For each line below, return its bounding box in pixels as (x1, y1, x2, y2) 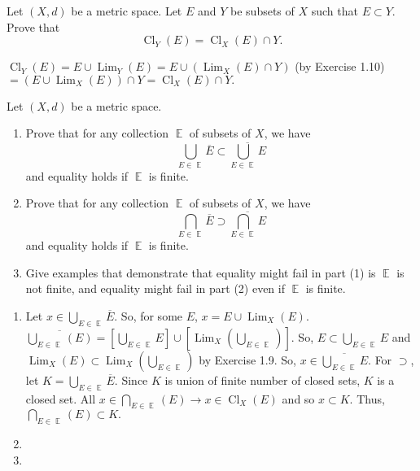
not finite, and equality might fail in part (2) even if (25, 280, 285, 297)
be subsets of (230, 2, 295, 19)
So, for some (120, 307, 183, 325)
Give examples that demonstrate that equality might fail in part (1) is (25, 264, 376, 281)
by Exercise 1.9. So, (199, 351, 296, 368)
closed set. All (25, 390, 96, 407)
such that (311, 2, 358, 19)
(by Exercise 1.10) (295, 58, 385, 75)
